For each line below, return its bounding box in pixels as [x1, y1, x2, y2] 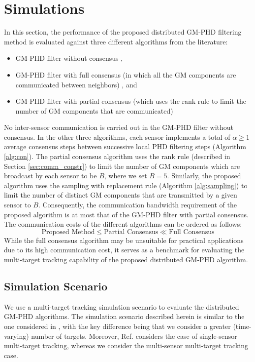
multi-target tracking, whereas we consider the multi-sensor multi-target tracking [4, 340, 248, 351]
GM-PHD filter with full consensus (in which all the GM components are [15, 69, 236, 80]
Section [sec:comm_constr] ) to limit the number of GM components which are [4, 161, 240, 171]
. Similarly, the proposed [167, 170, 241, 181]
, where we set [104, 170, 147, 181]
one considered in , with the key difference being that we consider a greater [4, 321, 231, 331]
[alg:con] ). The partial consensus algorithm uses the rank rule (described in [4, 151, 230, 161]
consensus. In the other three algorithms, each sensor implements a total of [4, 131, 230, 142]
